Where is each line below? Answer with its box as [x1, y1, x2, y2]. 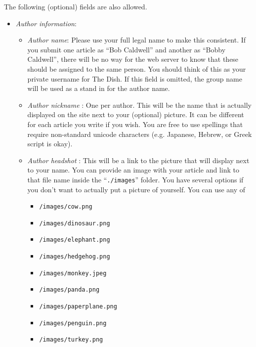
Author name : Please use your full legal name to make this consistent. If [27, 35, 246, 45]
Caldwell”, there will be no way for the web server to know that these [27, 54, 239, 64]
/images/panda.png [39, 286, 100, 294]
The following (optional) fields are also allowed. [4, 1, 147, 11]
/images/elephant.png [39, 236, 110, 244]
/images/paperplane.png [39, 303, 117, 310]
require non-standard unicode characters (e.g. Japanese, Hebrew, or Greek [27, 129, 252, 139]
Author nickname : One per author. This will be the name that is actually [27, 99, 252, 110]
